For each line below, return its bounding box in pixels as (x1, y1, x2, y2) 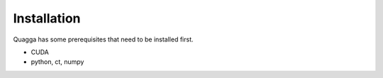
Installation (13, 11, 81, 26)
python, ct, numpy (30, 58, 84, 66)
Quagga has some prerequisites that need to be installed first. (13, 35, 194, 44)
